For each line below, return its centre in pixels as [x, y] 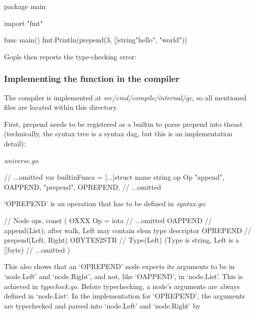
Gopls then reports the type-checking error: [70, 56]
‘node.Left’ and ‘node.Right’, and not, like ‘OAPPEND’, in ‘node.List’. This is [124, 276]
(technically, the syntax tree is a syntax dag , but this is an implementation [118, 134]
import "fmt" [23, 23]
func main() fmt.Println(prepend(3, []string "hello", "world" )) [96, 40]
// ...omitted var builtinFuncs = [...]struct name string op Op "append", [114, 177]
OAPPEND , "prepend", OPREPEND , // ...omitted [83, 186]
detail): [15, 143]
